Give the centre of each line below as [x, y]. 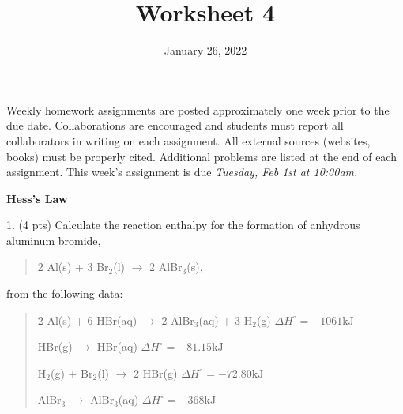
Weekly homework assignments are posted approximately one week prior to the [198, 109]
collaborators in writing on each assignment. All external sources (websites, [188, 140]
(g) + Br [72, 373]
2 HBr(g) [156, 373]
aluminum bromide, [54, 240]
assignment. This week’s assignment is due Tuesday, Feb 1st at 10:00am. [182, 172]
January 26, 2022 [205, 50]
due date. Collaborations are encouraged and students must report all [175, 125]
